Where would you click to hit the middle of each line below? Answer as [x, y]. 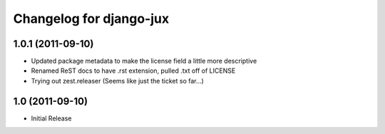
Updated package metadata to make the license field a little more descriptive [144, 61]
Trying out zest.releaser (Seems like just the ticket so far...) [118, 81]
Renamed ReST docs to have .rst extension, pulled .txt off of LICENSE [133, 71]
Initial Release [51, 118]
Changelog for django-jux [91, 19]
